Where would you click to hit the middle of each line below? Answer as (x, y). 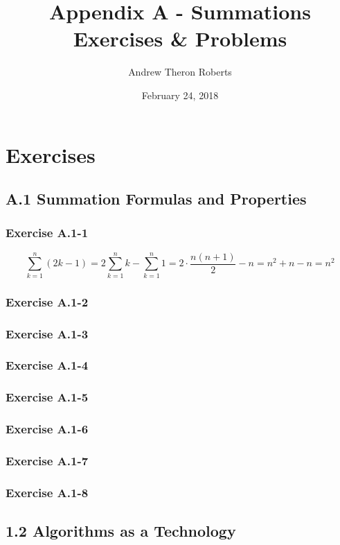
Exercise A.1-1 (47, 233)
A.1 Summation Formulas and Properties (156, 199)
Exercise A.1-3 (47, 333)
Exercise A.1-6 (47, 429)
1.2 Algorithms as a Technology (121, 531)
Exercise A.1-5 (47, 397)
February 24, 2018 (180, 95)
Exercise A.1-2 (47, 301)
